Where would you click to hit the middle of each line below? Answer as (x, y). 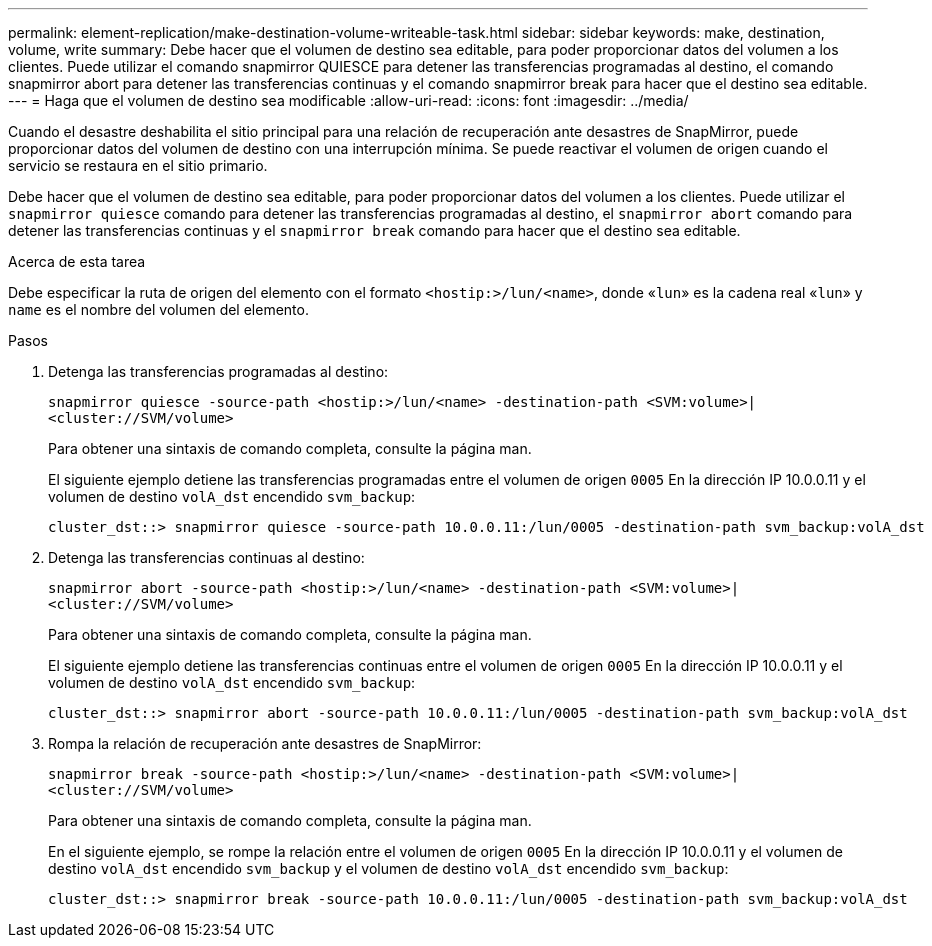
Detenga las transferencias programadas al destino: (218, 371)
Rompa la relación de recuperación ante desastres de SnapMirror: (265, 743)
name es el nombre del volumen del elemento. (158, 309)
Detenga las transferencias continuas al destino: (206, 557)
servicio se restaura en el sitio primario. (138, 165)
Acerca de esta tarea (77, 261)
